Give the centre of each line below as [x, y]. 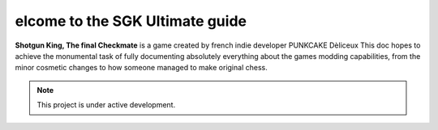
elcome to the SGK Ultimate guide [131, 21]
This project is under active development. [106, 105]
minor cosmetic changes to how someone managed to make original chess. [141, 68]
